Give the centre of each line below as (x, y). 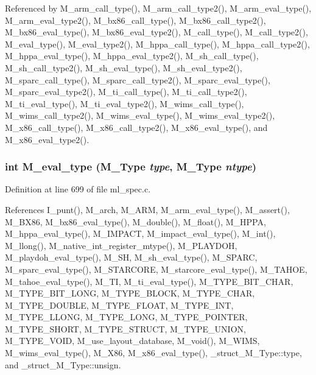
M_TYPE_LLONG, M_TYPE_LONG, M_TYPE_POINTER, (126, 317)
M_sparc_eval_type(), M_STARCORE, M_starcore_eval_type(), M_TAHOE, (156, 269)
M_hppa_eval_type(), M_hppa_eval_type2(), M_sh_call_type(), (132, 56)
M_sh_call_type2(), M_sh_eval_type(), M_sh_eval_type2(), (124, 67)
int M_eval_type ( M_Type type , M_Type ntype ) (131, 166)
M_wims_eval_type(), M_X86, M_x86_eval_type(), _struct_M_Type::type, (153, 353)
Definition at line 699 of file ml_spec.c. (78, 189)
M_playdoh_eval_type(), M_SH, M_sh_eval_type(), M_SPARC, (131, 257)
